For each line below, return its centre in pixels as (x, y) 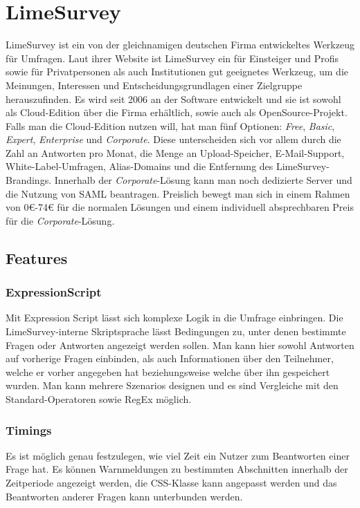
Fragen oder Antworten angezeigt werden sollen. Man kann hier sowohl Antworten (180, 345)
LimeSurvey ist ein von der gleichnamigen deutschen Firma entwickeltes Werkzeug (180, 45)
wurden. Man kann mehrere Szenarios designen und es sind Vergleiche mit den (172, 385)
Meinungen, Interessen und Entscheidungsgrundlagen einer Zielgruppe (154, 85)
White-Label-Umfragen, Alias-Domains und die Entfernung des (139, 166)
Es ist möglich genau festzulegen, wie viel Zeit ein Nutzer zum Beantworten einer (178, 455)
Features (37, 257)
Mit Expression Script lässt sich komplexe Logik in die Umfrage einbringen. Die (174, 318)
